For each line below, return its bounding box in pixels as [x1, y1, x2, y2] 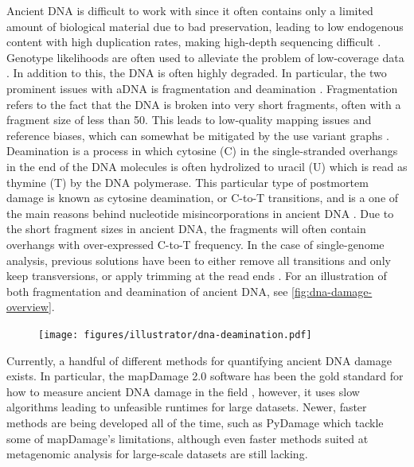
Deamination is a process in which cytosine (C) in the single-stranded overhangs [6, 142, 398, 159]
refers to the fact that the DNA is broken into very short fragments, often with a [6, 95, 401, 112]
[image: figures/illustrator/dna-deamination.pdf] [38, 329, 312, 341]
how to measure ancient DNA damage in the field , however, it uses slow [6, 383, 360, 399]
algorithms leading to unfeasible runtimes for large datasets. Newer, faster [6, 399, 367, 415]
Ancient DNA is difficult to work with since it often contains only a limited [6, 2, 373, 18]
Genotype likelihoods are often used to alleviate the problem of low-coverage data [6, 49, 404, 65]
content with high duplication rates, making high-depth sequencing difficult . [6, 33, 381, 50]
